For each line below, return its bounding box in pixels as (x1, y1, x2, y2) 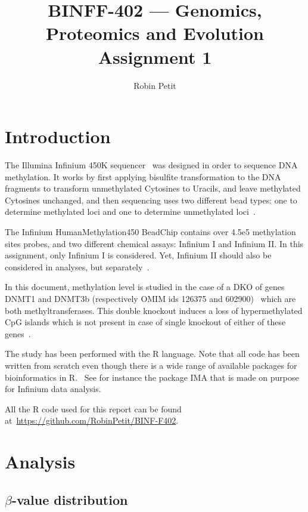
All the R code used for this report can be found (5, 402, 182, 415)
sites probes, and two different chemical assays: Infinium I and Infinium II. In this (5, 237, 304, 249)
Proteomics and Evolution (45, 21, 265, 45)
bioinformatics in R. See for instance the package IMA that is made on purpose (5, 371, 299, 383)
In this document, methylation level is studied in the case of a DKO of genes (5, 280, 285, 293)
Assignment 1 (98, 44, 212, 69)
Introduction (5, 124, 111, 149)
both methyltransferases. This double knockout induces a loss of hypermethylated (5, 304, 303, 316)
